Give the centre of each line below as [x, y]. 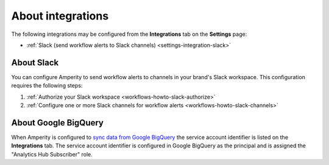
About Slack [35, 62]
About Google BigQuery [57, 123]
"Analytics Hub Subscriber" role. [52, 154]
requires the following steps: [47, 86]
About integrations [60, 16]
